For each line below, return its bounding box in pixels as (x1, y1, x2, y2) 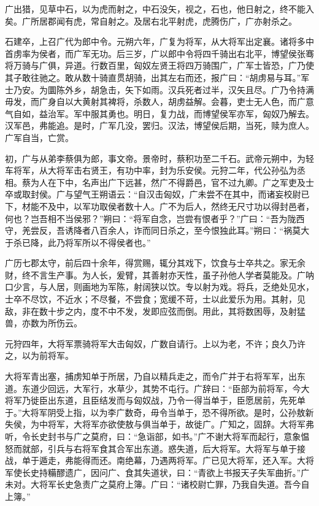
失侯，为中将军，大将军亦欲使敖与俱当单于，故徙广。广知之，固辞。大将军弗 (5, 418, 314, 431)
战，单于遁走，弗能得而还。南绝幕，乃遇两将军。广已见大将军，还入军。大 (5, 454, 306, 467)
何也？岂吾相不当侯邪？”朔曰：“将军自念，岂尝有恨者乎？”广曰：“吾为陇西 (5, 212, 305, 224)
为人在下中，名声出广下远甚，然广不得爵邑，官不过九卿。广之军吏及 (30, 175, 306, 188)
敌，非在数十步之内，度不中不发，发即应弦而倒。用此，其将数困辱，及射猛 (5, 304, 306, 317)
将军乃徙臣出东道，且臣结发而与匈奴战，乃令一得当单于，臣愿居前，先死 (5, 394, 297, 407)
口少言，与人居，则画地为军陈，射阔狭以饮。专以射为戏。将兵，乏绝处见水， (5, 280, 314, 293)
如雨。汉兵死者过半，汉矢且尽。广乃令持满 (142, 83, 314, 96)
